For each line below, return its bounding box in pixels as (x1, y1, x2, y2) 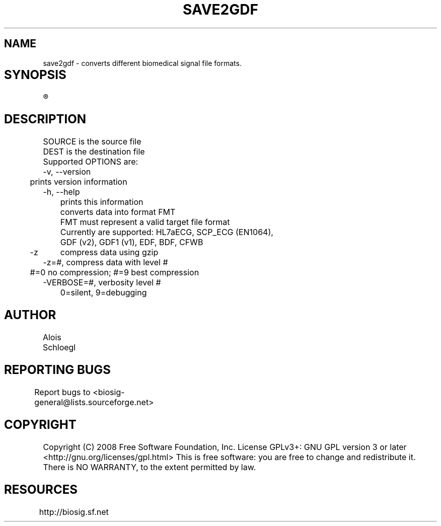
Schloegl (42, 342, 76, 353)
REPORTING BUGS (4, 362, 111, 378)
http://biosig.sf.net (39, 506, 109, 517)
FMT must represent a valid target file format (60, 217, 230, 228)
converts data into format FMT (60, 207, 176, 217)
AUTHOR (4, 308, 56, 323)
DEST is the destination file (43, 146, 145, 157)
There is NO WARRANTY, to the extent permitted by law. (43, 462, 256, 472)
